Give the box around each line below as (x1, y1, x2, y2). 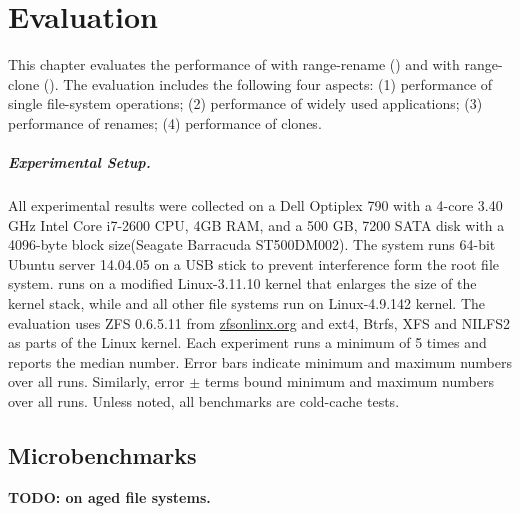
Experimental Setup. (8, 152, 151, 173)
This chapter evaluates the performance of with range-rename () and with (8, 54, 460, 75)
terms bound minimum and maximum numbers (204, 371, 494, 392)
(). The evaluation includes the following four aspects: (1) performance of (43, 73, 493, 94)
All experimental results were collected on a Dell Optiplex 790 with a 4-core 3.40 (8, 195, 503, 216)
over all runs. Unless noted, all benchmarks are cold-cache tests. (8, 391, 400, 411)
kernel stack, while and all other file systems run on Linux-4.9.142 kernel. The (8, 293, 486, 314)
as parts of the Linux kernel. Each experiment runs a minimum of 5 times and (8, 332, 487, 353)
